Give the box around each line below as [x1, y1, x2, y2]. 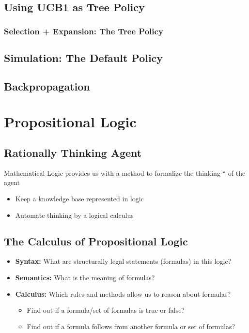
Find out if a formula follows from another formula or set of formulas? [27, 321, 235, 331]
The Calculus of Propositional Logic [4, 233, 188, 248]
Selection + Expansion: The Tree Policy [4, 25, 163, 37]
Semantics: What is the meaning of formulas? [15, 272, 155, 282]
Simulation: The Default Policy [4, 50, 163, 65]
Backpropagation [4, 78, 90, 93]
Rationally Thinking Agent [4, 145, 142, 160]
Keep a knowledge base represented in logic [15, 193, 144, 203]
